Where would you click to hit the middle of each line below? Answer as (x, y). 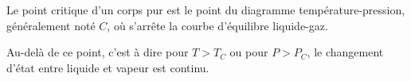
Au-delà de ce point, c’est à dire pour (98, 52)
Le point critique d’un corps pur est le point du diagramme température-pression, (206, 10)
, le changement (345, 52)
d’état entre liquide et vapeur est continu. (108, 67)
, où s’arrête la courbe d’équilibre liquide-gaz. (217, 25)
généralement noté (51, 25)
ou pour (249, 52)
